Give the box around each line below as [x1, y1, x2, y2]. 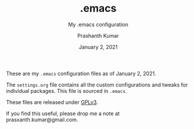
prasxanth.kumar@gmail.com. [6, 116, 78, 123]
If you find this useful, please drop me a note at [6, 110, 120, 117]
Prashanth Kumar [77, 32, 119, 39]
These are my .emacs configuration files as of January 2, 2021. [6, 70, 157, 77]
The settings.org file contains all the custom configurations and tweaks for [6, 81, 188, 88]
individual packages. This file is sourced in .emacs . [6, 87, 127, 94]
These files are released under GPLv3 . [6, 98, 98, 106]
